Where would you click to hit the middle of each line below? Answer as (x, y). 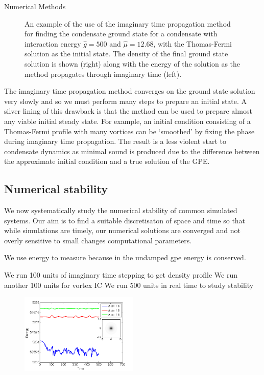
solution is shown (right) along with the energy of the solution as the (133, 63)
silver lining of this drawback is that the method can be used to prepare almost (128, 111)
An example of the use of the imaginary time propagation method (128, 23)
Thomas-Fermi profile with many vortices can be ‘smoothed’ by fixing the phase (129, 131)
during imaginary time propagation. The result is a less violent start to (115, 141)
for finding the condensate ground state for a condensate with (121, 34)
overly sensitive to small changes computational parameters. (98, 240)
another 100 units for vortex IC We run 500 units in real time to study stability (129, 285)
